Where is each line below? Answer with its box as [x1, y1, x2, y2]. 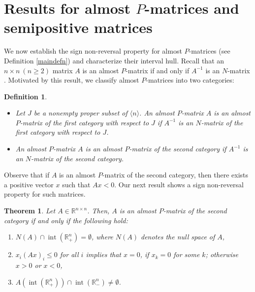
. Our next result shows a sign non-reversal [114, 179, 244, 189]
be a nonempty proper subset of [33, 108, 127, 118]
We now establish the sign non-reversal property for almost [4, 46, 182, 56]
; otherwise [205, 249, 239, 260]
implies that [86, 249, 122, 260]
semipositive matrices [4, 17, 153, 37]
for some [173, 249, 200, 260]
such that [62, 179, 91, 189]
